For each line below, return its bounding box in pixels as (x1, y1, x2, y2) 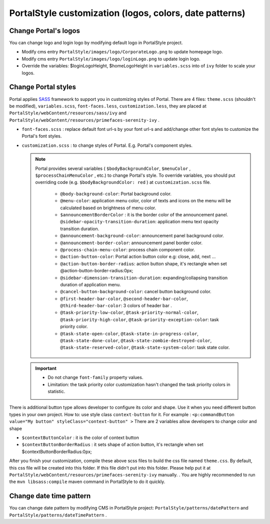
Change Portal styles (9, 83, 76, 91)
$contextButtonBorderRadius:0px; (21, 449, 92, 455)
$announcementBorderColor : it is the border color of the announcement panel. (60, 212, 228, 217)
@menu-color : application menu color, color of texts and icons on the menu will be (60, 198, 231, 204)
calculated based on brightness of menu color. (60, 205, 156, 211)
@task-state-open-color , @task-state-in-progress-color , (60, 330, 198, 337)
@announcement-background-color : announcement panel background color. (60, 233, 224, 239)
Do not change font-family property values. (47, 375, 143, 381)
